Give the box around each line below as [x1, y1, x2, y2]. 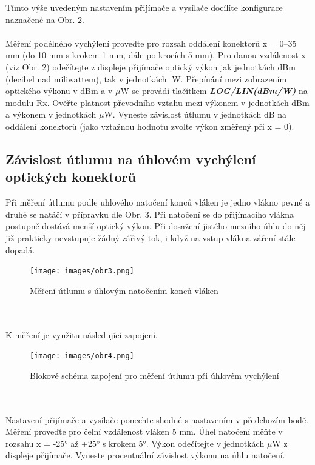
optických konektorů [5, 167, 136, 186]
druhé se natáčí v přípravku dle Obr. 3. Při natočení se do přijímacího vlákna [5, 207, 294, 220]
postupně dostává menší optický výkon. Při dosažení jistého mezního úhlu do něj [5, 219, 306, 232]
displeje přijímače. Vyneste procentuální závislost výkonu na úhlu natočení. [5, 449, 285, 461]
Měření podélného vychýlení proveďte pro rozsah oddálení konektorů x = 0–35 [5, 36, 297, 49]
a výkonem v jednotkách [5, 108, 97, 121]
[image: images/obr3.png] [30, 267, 134, 276]
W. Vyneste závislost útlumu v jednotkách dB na [104, 108, 287, 121]
